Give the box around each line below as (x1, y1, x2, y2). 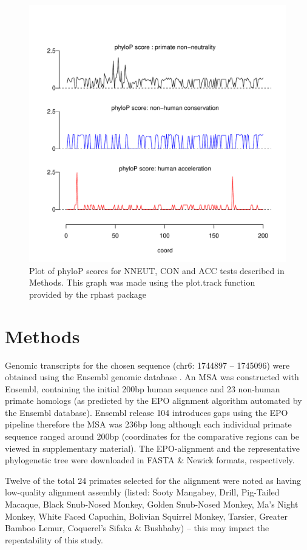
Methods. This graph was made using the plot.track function (29, 276, 255, 289)
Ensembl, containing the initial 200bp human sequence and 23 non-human (5, 382, 280, 395)
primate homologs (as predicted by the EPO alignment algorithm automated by (5, 394, 302, 407)
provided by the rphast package (29, 287, 147, 300)
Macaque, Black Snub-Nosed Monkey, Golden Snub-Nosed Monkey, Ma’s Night (5, 498, 299, 511)
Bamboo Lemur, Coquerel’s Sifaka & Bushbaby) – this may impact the (5, 521, 269, 534)
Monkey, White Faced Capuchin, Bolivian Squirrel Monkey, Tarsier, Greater (5, 509, 288, 522)
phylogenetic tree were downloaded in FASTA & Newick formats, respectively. (5, 454, 295, 466)
